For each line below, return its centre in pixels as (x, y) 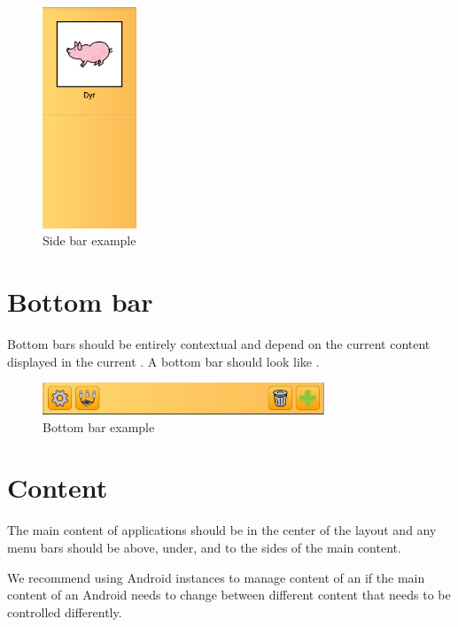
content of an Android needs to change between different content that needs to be (229, 595)
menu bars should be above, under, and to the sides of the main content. (204, 547)
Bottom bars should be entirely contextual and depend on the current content (219, 344)
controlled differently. (65, 612)
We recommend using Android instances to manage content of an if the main (216, 577)
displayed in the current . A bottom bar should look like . (163, 361)
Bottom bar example (99, 426)
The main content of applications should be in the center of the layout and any (222, 530)
